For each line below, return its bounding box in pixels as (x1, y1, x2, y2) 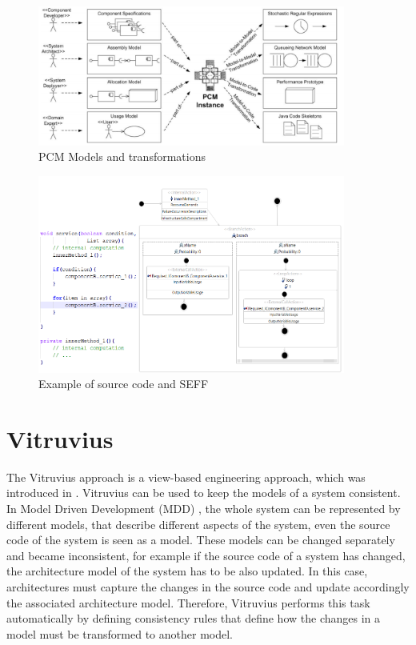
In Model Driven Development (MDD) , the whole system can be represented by (6, 500, 401, 517)
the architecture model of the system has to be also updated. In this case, (6, 563, 368, 579)
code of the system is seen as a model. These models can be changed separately (6, 531, 395, 548)
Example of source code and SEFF (38, 375, 209, 392)
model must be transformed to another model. (6, 625, 233, 642)
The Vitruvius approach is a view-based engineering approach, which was (6, 468, 366, 485)
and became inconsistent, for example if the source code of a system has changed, (6, 547, 406, 563)
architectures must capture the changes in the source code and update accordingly (6, 579, 410, 595)
